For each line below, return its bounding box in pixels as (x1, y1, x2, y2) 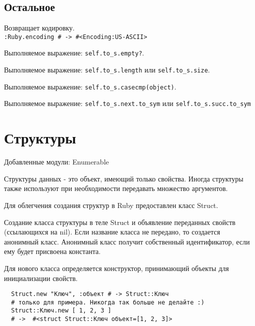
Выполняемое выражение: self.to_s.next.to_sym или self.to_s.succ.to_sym (4, 98, 251, 108)
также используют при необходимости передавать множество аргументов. (4, 183, 228, 193)
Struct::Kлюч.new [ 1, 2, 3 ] (11, 307, 111, 314)
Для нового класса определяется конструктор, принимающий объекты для (4, 262, 229, 273)
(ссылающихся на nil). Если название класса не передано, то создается (4, 226, 220, 237)
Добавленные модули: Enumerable (4, 156, 109, 167)
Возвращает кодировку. (4, 22, 75, 33)
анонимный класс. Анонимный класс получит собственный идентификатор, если (4, 236, 250, 246)
